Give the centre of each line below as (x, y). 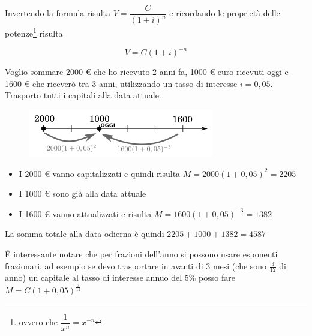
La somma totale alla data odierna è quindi (85, 234)
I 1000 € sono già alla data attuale (82, 193)
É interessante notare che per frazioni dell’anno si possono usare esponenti (141, 253)
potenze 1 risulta (34, 32)
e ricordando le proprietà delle (225, 13)
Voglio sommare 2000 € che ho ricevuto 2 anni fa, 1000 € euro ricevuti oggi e (147, 72)
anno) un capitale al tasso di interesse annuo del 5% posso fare (120, 277)
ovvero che (38, 322)
